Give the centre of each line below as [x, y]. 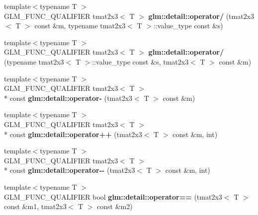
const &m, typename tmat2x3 [80, 26]
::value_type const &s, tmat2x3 [140, 61]
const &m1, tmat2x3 [35, 206]
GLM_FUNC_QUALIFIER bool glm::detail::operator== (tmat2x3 [113, 196]
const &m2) [115, 206]
